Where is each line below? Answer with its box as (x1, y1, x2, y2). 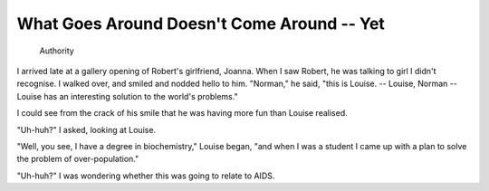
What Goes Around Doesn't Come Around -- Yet (16, 14, 385, 33)
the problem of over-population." (16, 154, 139, 165)
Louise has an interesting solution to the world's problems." (16, 91, 239, 101)
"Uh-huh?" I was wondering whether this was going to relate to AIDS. (16, 170, 275, 181)
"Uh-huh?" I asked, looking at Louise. (16, 124, 157, 135)
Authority (39, 45, 74, 56)
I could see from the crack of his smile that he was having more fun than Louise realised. (16, 108, 348, 119)
